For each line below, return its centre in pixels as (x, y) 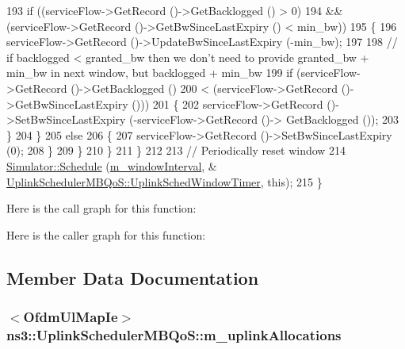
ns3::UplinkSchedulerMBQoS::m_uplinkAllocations (174, 334)
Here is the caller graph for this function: (106, 234)
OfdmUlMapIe (71, 317)
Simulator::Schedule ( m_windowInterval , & (112, 165)
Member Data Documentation (133, 277)
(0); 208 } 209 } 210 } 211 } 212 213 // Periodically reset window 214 (176, 150)
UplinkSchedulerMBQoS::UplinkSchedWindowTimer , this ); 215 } (164, 181)
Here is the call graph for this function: (101, 208)
